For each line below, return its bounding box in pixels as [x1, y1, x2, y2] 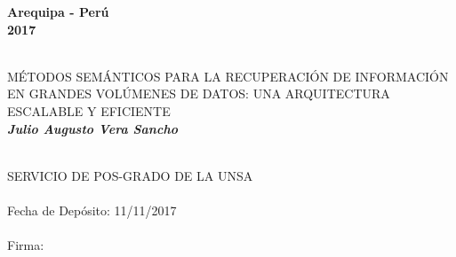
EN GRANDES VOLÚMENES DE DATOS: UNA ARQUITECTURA [7, 84, 390, 103]
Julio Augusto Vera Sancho [7, 119, 178, 137]
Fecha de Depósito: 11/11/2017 [7, 200, 177, 219]
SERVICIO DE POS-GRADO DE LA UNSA [7, 166, 253, 184]
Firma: [7, 236, 44, 254]
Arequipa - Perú [7, 3, 109, 20]
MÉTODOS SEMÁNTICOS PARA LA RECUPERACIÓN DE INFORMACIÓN [7, 66, 449, 85]
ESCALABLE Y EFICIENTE [7, 101, 171, 120]
